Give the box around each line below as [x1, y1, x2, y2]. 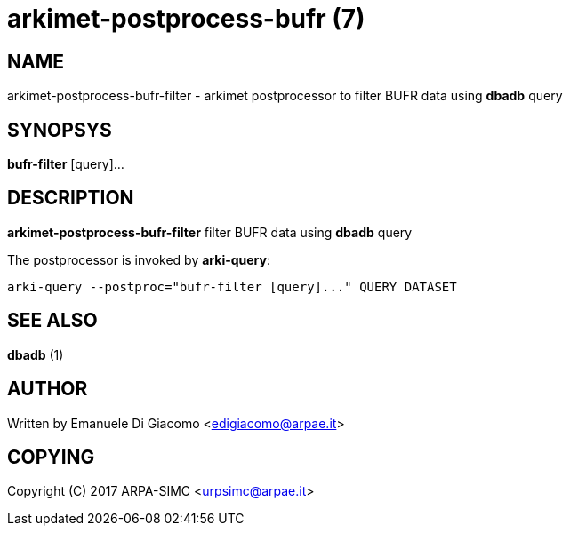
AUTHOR [7, 378, 88, 401]
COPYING [7, 445, 95, 468]
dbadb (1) [7, 346, 64, 362]
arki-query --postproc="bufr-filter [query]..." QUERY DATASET [7, 279, 457, 294]
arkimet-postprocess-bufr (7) [7, 4, 365, 34]
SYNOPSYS [7, 118, 112, 141]
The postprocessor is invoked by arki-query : [7, 251, 271, 267]
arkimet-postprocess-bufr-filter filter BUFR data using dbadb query [7, 224, 413, 240]
